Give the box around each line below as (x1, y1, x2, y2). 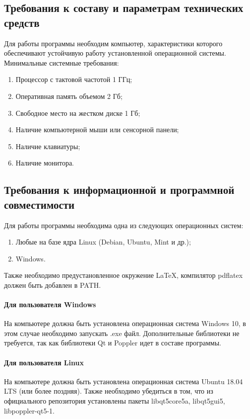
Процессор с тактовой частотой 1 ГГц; (15, 74, 132, 84)
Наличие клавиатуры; (15, 141, 80, 151)
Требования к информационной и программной (4, 182, 235, 197)
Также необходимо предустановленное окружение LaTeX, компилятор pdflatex (4, 270, 243, 280)
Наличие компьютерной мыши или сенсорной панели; (15, 124, 179, 135)
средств (4, 14, 40, 30)
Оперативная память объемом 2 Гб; (15, 90, 123, 101)
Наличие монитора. (15, 158, 74, 168)
